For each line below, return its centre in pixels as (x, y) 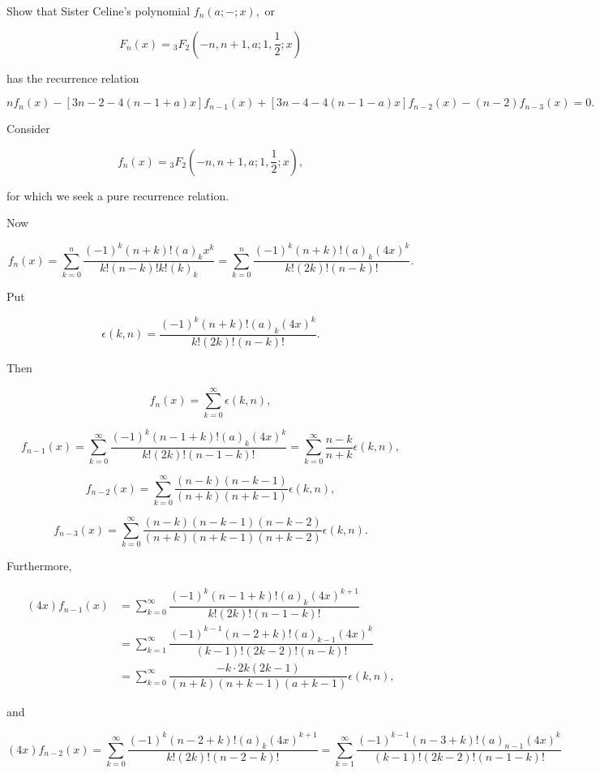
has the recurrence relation (73, 77)
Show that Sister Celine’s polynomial (99, 11)
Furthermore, (39, 566)
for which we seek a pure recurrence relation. (118, 195)
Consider (28, 129)
